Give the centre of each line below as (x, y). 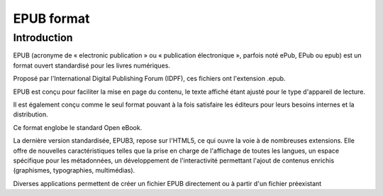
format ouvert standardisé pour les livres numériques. (91, 65)
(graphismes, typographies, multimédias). (74, 170)
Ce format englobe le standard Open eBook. (78, 127)
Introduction (43, 38)
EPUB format (51, 18)
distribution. (31, 114)
